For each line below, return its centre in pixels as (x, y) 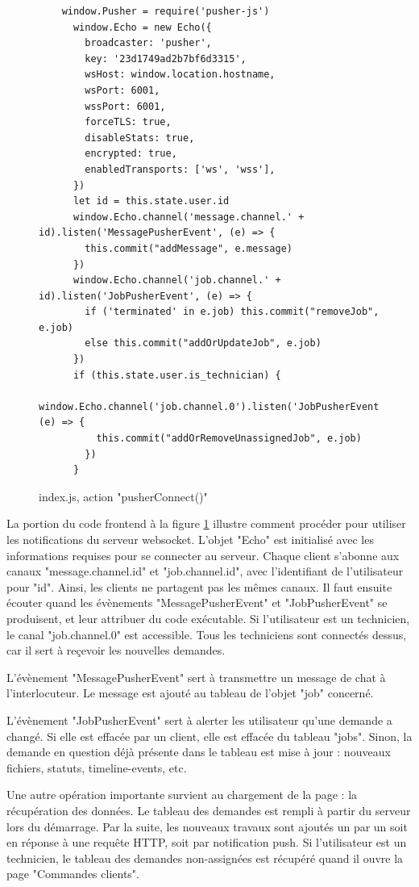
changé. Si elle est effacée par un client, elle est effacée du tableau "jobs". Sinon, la (209, 736)
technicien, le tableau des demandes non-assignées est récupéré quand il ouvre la (205, 858)
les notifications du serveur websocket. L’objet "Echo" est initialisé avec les (190, 539)
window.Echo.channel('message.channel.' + (189, 217)
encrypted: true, (131, 154)
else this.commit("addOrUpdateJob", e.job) (203, 343)
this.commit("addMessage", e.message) (189, 248)
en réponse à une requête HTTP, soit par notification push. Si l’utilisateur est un (207, 842)
